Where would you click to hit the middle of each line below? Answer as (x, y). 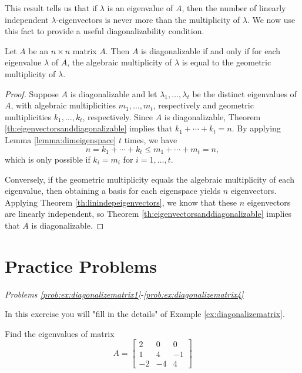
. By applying (256, 128)
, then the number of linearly (234, 8)
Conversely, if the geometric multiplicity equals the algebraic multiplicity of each (150, 179)
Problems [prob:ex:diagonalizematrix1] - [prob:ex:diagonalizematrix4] (124, 294)
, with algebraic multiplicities (63, 105)
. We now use (271, 19)
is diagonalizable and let (114, 93)
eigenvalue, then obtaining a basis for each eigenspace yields (113, 191)
